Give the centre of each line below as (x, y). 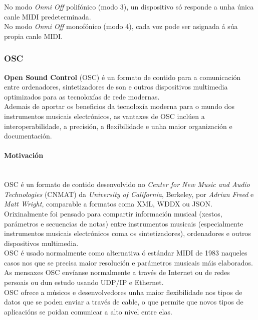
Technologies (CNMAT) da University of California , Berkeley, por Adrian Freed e (129, 194)
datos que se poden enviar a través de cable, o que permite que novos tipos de (124, 302)
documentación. (28, 136)
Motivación (24, 155)
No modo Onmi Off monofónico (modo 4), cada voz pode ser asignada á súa (121, 26)
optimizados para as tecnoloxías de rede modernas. (82, 96)
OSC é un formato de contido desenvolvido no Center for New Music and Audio (127, 184)
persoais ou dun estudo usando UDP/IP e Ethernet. (84, 282)
